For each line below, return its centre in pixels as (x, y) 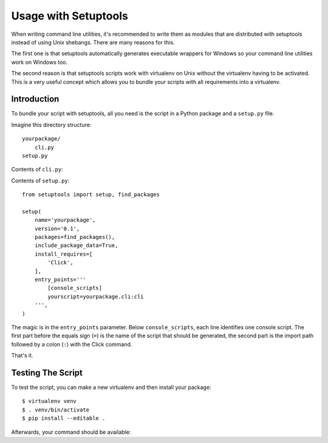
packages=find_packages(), (75, 237)
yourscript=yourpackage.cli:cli (96, 297)
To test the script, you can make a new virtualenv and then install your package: (111, 387)
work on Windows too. (39, 62)
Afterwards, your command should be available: (71, 432)
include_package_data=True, (76, 246)
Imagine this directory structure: (51, 125)
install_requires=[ (63, 254)
